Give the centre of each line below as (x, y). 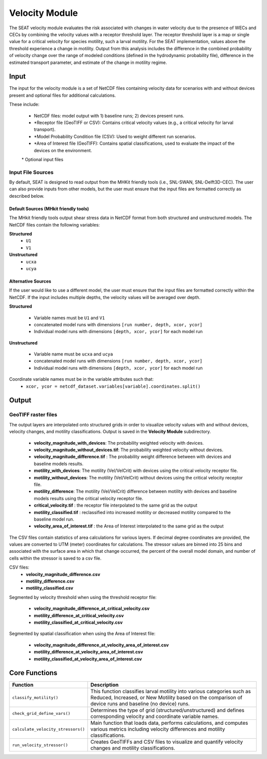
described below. (27, 196)
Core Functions (33, 673)
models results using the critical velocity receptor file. (89, 498)
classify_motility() (35, 697)
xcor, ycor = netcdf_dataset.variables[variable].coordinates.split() (113, 386)
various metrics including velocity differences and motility (158, 729)
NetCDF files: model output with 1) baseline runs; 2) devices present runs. (109, 116)
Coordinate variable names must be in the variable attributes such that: (81, 379)
